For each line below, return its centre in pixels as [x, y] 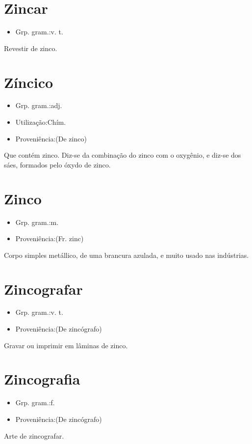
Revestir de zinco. [31, 48]
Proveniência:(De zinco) [51, 138]
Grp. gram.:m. [37, 222]
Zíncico [29, 82]
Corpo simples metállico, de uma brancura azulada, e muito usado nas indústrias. [126, 255]
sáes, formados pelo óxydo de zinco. [57, 164]
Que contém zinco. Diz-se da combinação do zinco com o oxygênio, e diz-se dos [123, 155]
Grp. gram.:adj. [39, 105]
